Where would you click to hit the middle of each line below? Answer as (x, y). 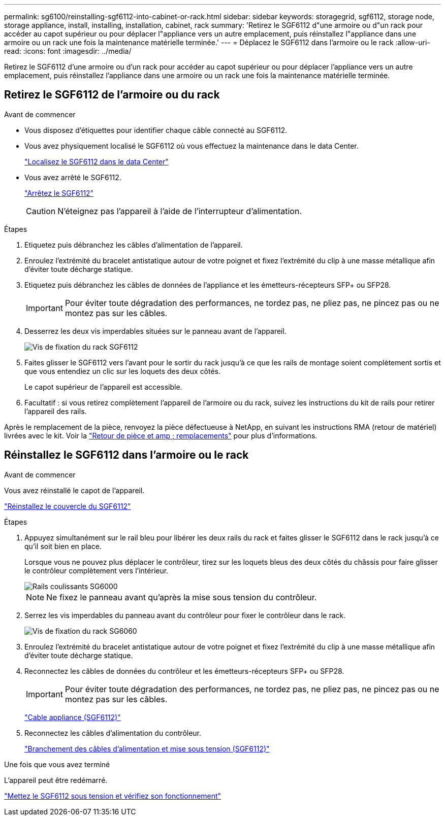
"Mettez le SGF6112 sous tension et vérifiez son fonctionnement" (113, 796)
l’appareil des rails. (56, 411)
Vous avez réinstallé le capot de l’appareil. (74, 490)
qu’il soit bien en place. (63, 546)
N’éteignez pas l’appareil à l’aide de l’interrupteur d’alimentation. (180, 211)
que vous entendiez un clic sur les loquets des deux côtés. (123, 371)
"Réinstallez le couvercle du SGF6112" (68, 506)
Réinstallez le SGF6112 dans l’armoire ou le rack (126, 455)
